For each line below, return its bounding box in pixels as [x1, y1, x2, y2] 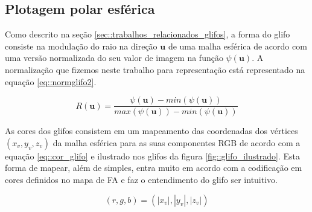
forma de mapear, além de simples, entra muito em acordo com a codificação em [5, 161, 302, 174]
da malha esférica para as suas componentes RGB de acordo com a [53, 136, 301, 149]
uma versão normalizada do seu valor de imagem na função [5, 51, 223, 64]
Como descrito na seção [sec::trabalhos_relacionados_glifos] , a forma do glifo [5, 28, 290, 40]
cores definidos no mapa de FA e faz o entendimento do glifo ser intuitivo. [5, 173, 278, 186]
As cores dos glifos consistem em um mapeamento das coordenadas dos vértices [5, 124, 298, 137]
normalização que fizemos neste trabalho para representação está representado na [5, 63, 305, 75]
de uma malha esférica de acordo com [168, 39, 307, 52]
